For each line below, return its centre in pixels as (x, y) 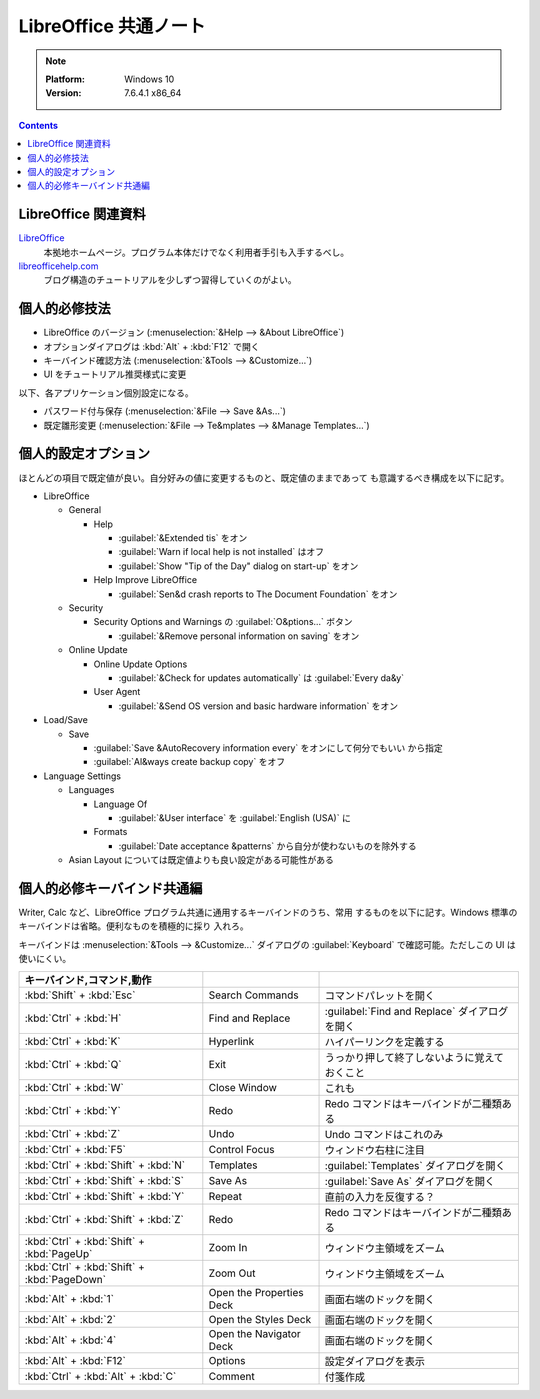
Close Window (242, 1087)
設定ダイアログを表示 (374, 1361)
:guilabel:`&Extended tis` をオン (183, 538)
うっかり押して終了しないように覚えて (414, 1057)
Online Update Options (140, 664)
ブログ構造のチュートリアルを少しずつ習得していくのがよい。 (170, 280)
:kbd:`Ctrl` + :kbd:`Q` (73, 1064)
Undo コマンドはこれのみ (384, 1134)
